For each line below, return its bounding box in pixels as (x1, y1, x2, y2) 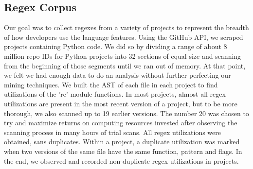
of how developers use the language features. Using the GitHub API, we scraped (4, 32, 243, 42)
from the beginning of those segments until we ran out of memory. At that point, (4, 60, 246, 70)
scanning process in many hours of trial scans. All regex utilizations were (4, 127, 221, 137)
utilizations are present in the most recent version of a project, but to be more (4, 98, 237, 108)
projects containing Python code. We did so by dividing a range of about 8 (4, 41, 227, 51)
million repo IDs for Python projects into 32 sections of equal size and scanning (4, 51, 241, 61)
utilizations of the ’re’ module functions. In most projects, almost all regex (4, 89, 226, 99)
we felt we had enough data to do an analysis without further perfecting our (4, 70, 231, 80)
